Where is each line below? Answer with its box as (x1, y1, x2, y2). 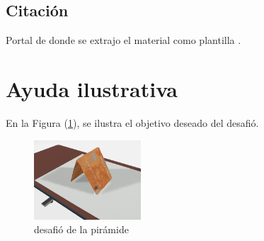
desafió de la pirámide (34, 222, 129, 237)
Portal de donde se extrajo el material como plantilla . (6, 33, 241, 47)
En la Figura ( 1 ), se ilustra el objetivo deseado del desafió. (6, 115, 259, 130)
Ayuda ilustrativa (6, 74, 178, 103)
